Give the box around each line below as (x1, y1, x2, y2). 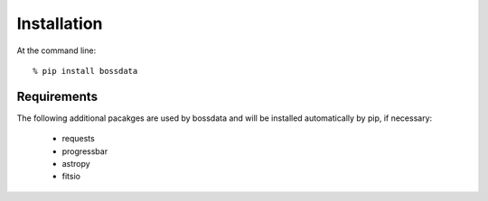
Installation (16, 14, 103, 33)
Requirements (16, 88, 99, 104)
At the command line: (16, 45, 97, 56)
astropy (61, 159, 90, 169)
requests (61, 133, 95, 144)
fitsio (61, 171, 81, 182)
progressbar (61, 145, 108, 157)
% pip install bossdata (33, 66, 138, 76)
